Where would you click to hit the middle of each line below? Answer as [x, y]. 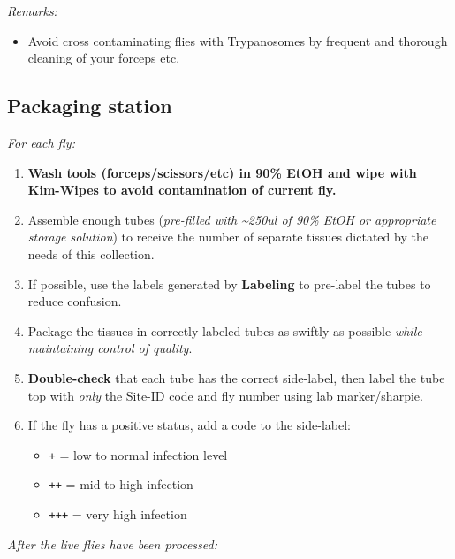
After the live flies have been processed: [112, 544]
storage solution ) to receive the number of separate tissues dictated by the [228, 237]
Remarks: [32, 11]
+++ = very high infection [118, 514]
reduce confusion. [75, 301]
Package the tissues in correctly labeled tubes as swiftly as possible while [225, 330]
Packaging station [90, 106]
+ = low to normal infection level [138, 454]
